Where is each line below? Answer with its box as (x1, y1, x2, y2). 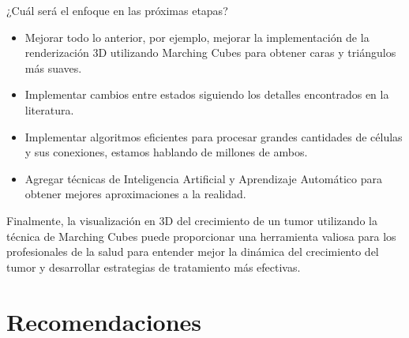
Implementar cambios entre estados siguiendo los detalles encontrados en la (24, 86, 389, 103)
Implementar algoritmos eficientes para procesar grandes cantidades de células (24, 128, 403, 145)
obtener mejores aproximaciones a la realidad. (24, 186, 246, 202)
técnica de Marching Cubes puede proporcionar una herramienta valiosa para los (6, 227, 396, 244)
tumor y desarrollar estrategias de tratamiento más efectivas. (6, 258, 301, 275)
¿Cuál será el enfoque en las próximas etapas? (6, 2, 228, 18)
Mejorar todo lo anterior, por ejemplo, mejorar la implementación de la (24, 28, 370, 45)
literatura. (24, 101, 74, 118)
